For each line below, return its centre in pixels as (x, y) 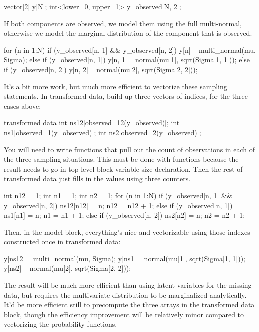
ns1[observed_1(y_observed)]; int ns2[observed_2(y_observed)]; (103, 132)
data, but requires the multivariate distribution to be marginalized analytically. (125, 294)
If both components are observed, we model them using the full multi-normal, (123, 23)
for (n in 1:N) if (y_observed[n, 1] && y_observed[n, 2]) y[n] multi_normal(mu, (130, 50)
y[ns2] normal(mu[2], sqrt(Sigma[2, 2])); (68, 268)
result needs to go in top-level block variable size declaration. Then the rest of (123, 168)
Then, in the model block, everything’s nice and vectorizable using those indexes (127, 231)
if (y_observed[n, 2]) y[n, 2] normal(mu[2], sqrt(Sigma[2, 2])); (101, 69)
